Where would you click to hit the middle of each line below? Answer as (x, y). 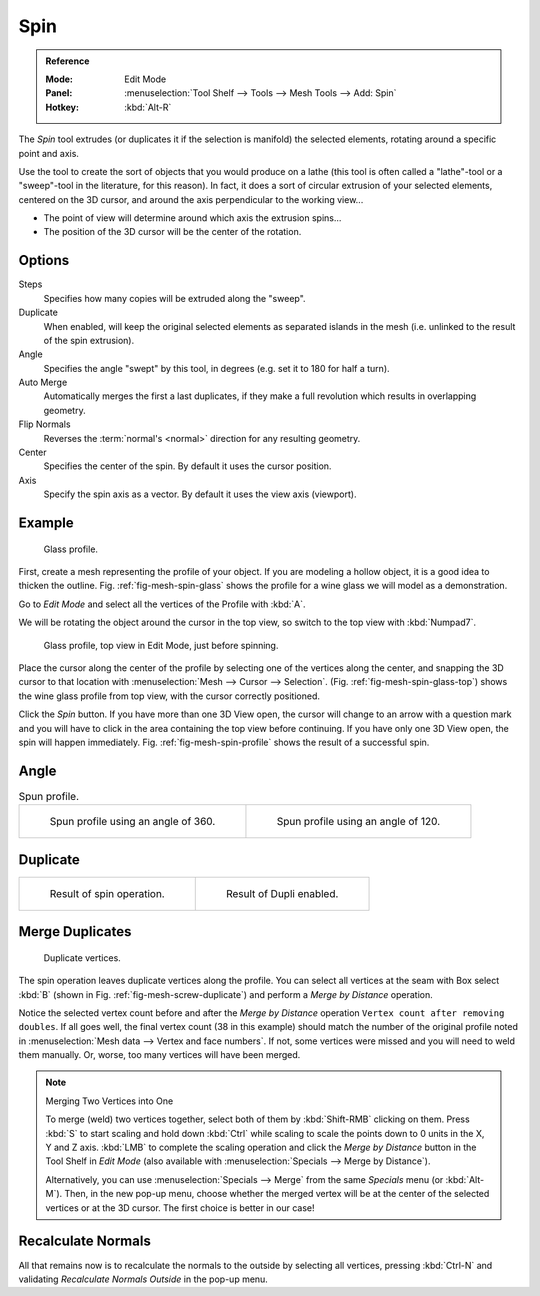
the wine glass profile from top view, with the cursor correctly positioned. (169, 696)
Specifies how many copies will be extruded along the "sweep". (174, 298)
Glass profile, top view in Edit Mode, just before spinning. (161, 645)
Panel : (59, 93)
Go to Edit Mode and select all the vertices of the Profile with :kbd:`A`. (162, 604)
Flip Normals (44, 424)
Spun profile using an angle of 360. (132, 822)
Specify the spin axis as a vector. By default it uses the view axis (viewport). (200, 494)
